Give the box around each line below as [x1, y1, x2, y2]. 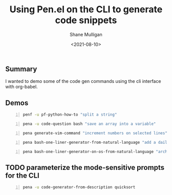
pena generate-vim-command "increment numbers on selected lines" [23, 131, 168, 136]
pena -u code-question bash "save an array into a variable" [23, 121, 156, 126]
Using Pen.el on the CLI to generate [9, 4, 163, 15]
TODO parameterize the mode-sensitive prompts [5, 163, 165, 172]
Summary [5, 64, 37, 73]
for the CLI [5, 171, 39, 180]
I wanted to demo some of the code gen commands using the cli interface [5, 78, 161, 84]
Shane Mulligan [70, 31, 102, 37]
